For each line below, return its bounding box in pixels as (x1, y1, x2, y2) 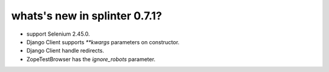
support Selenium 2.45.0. (26, 30, 90, 38)
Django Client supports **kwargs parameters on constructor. (26, 38, 180, 45)
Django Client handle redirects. (26, 47, 105, 54)
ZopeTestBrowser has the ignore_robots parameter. (26, 55, 155, 63)
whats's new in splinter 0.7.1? (11, 9, 163, 22)
